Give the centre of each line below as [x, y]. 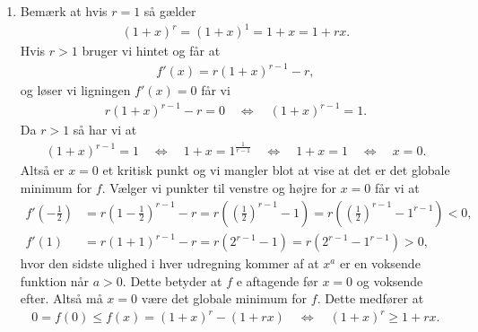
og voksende [390, 280]
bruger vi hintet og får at [151, 51]
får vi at [397, 187]
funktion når [55, 280]
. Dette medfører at [370, 298]
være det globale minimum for [224, 298]
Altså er [42, 170]
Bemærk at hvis [64, 11]
